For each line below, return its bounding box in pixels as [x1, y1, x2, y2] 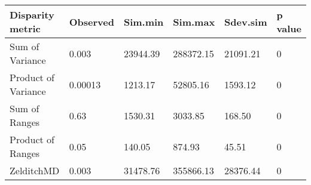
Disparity [10, 8, 54, 21]
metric [10, 21, 41, 35]
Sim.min [123, 14, 164, 29]
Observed [69, 14, 114, 29]
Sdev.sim [224, 14, 267, 29]
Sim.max [173, 14, 215, 29]
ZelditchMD [10, 164, 60, 177]
